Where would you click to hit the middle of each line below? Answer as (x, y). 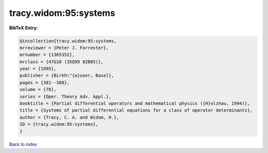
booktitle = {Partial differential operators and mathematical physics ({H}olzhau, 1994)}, (135, 104)
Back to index (23, 144)
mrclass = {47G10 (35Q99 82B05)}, (62, 62)
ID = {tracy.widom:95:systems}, (59, 124)
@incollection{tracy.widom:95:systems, (68, 41)
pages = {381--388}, (44, 82)
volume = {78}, (38, 90)
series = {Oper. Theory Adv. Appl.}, (66, 96)
